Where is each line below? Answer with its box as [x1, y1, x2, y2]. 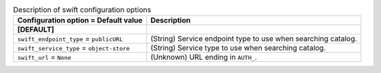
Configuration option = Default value [17, 15, 143, 25]
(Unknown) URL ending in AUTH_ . [150, 53, 258, 62]
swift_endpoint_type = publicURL [17, 34, 123, 44]
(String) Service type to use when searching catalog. [150, 43, 326, 53]
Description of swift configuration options [13, 5, 152, 15]
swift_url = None [17, 53, 72, 62]
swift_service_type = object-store [17, 43, 131, 53]
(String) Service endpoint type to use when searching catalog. [150, 34, 358, 44]
